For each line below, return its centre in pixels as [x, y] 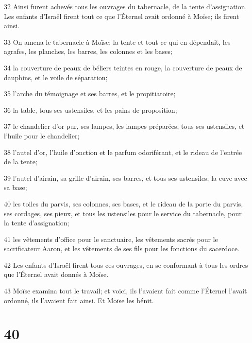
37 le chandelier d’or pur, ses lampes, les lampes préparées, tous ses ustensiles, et [124, 126]
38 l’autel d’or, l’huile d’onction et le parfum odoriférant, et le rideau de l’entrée [123, 152]
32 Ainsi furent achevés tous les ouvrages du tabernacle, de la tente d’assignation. [126, 6]
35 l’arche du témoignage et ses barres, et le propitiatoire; [90, 94]
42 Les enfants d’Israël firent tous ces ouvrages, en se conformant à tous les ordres [126, 265]
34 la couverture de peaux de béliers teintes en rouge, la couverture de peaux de [123, 67]
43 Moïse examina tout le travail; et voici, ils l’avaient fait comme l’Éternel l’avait [126, 291]
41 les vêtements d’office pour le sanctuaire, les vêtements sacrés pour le [111, 239]
